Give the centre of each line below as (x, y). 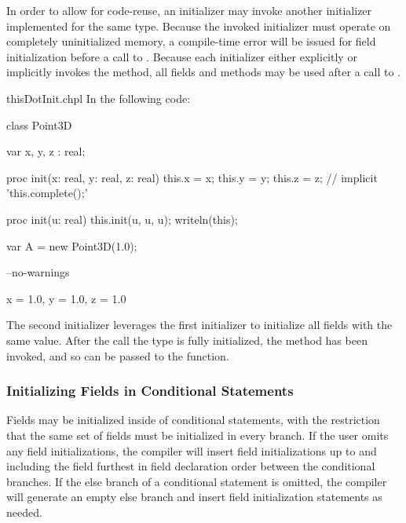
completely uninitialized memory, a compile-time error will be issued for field (191, 41)
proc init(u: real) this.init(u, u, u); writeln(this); (122, 219)
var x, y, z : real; (46, 151)
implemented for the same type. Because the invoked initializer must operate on (199, 26)
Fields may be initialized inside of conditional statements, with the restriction (193, 420)
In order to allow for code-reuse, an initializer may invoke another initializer (189, 10)
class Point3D (39, 124)
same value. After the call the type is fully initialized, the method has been (187, 340)
